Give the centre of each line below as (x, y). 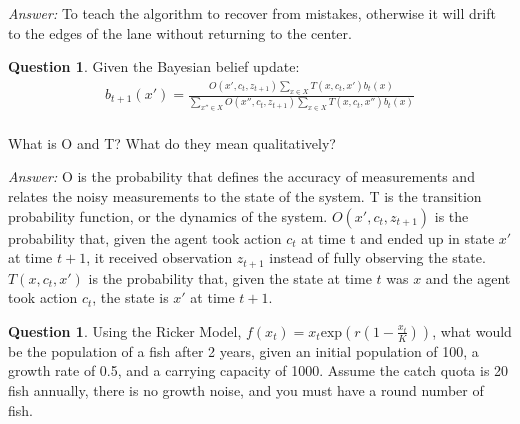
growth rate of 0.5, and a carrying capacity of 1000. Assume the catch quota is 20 (258, 370)
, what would (472, 330)
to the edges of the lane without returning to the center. (180, 32)
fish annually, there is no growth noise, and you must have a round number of (246, 390)
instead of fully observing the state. (377, 257)
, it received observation (159, 257)
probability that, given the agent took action (145, 237)
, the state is (130, 297)
